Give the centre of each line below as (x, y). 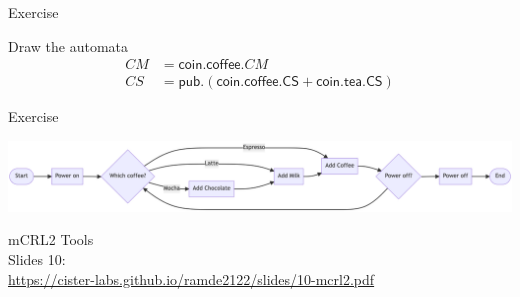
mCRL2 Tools (51, 239)
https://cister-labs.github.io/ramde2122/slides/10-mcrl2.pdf (191, 278)
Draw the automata (68, 45)
